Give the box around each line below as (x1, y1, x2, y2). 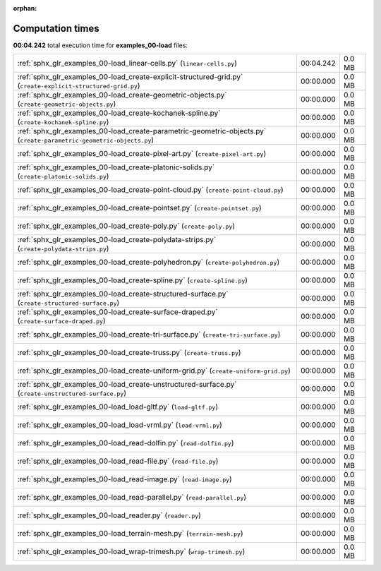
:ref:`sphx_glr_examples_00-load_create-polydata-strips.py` (17, 235, 217, 245)
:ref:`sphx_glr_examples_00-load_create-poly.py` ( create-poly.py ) (17, 221, 236, 231)
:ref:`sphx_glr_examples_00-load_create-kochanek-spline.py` (17, 108, 221, 118)
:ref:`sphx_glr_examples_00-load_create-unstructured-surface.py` (17, 380, 237, 390)
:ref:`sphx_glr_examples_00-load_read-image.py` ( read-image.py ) (17, 474, 232, 484)
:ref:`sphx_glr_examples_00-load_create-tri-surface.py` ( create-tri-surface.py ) (17, 330, 281, 339)
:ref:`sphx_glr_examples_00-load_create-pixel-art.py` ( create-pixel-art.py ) (17, 149, 267, 159)
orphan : (13, 4, 37, 12)
